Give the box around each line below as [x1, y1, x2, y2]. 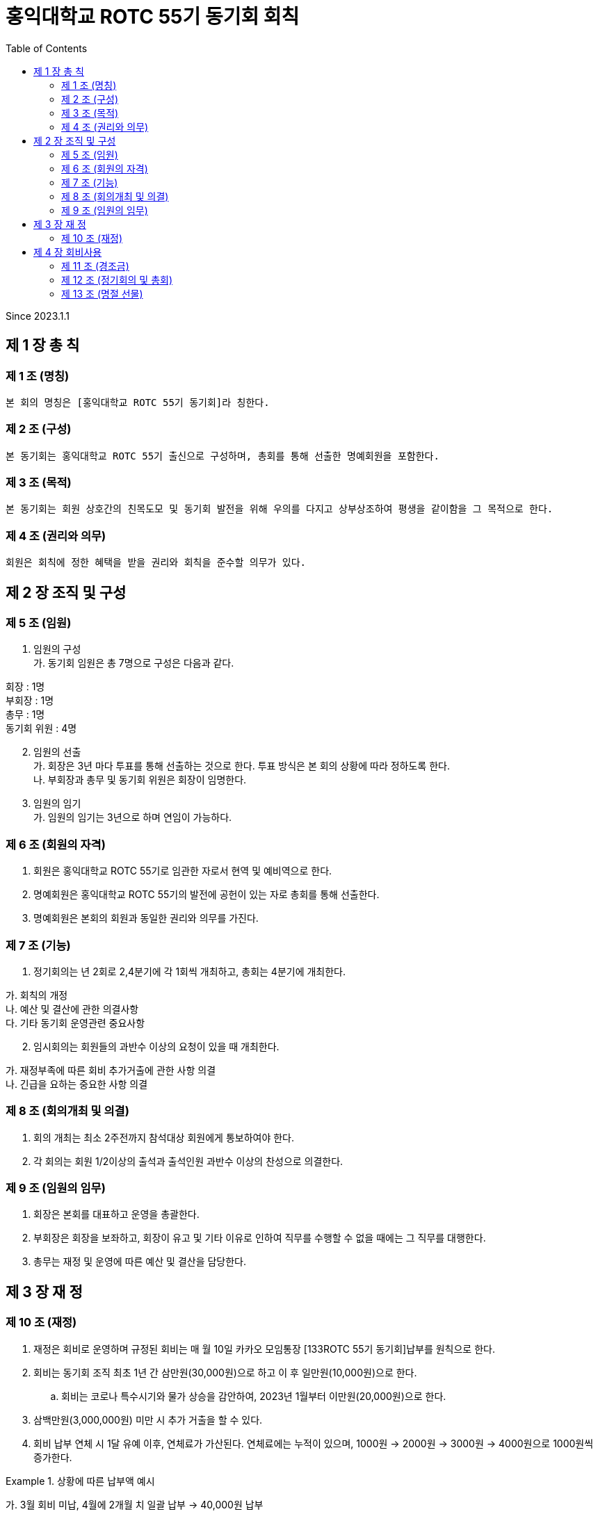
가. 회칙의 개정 [6, 988, 68, 1001]
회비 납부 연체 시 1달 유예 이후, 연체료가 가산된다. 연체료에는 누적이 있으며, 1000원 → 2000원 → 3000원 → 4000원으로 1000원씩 [33, 1437, 594, 1449]
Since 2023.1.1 [6, 309, 70, 322]
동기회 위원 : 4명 [6, 722, 77, 735]
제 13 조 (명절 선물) [61, 287, 143, 300]
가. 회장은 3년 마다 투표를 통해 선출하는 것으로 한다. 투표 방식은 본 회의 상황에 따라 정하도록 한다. [33, 760, 450, 772]
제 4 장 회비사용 [33, 245, 102, 258]
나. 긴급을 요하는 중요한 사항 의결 [6, 1077, 148, 1090]
